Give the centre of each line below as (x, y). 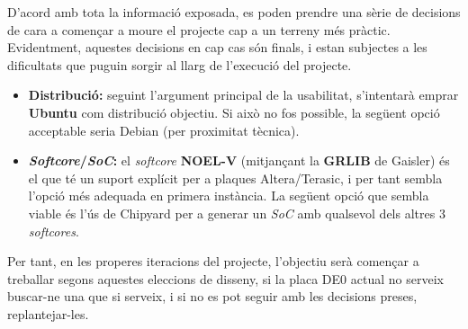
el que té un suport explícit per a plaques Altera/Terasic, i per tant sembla (235, 178)
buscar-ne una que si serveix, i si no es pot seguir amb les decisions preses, (212, 296)
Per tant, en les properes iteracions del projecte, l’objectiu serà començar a (213, 261)
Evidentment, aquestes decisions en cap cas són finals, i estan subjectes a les (217, 47)
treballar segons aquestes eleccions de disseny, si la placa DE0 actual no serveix (225, 278)
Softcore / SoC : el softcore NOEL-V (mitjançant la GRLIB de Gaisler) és (239, 160)
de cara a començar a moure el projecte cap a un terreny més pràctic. (199, 29)
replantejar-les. (48, 313)
